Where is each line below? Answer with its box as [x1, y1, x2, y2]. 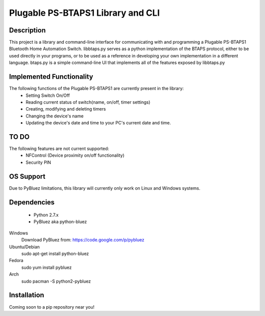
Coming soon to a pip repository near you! [9, 304, 95, 310]
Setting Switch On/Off [26, 92, 70, 98]
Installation [9, 291, 44, 299]
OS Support [9, 172, 46, 180]
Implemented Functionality [9, 73, 93, 81]
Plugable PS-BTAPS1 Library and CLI [9, 7, 160, 18]
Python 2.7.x [33, 212, 59, 218]
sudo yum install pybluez [21, 264, 72, 270]
